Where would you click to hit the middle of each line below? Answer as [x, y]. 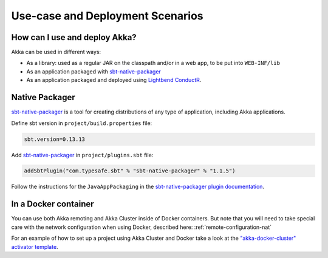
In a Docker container [53, 204]
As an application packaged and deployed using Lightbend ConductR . [114, 80]
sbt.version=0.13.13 [54, 139]
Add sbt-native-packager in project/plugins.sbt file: [82, 155]
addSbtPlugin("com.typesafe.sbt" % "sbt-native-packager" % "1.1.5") [130, 171]
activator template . [35, 246]
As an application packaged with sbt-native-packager [94, 71]
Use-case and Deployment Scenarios [107, 16]
